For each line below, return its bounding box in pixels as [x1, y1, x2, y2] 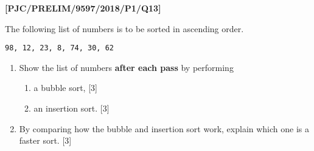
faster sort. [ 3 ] [19, 134, 72, 147]
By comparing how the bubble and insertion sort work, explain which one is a [19, 122, 310, 135]
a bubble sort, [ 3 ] [33, 81, 97, 94]
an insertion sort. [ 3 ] [33, 102, 110, 115]
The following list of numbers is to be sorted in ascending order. [5, 22, 244, 35]
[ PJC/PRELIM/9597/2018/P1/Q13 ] [5, 2, 161, 14]
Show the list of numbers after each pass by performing [19, 61, 234, 73]
